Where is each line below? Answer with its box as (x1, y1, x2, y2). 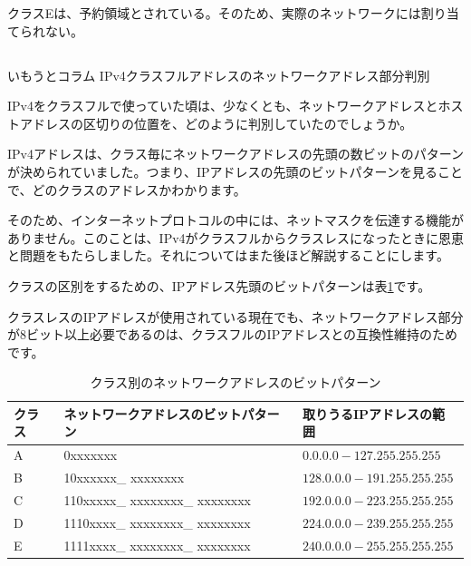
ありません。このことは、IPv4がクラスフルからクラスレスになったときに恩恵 (7, 228, 464, 247)
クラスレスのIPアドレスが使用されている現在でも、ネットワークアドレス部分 (7, 307, 464, 326)
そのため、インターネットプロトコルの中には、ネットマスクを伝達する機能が (7, 210, 464, 229)
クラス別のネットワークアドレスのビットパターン (90, 373, 381, 392)
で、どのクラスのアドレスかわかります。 (7, 180, 246, 199)
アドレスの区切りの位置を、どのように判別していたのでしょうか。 (19, 113, 413, 132)
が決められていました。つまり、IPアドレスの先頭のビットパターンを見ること (7, 161, 463, 181)
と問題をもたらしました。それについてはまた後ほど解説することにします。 (7, 246, 449, 265)
